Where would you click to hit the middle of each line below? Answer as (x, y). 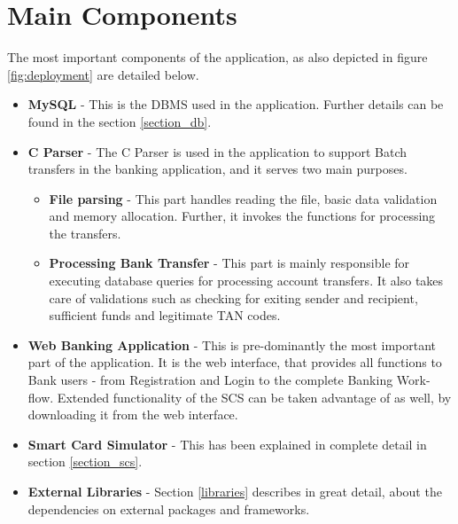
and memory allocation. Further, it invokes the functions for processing (242, 216)
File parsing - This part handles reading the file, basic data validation (243, 198)
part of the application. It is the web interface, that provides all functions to (235, 362)
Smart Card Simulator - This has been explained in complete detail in (227, 444)
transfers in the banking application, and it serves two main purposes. (217, 169)
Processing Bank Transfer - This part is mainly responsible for (229, 263)
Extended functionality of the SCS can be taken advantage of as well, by (254, 397)
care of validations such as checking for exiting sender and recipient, (233, 297)
